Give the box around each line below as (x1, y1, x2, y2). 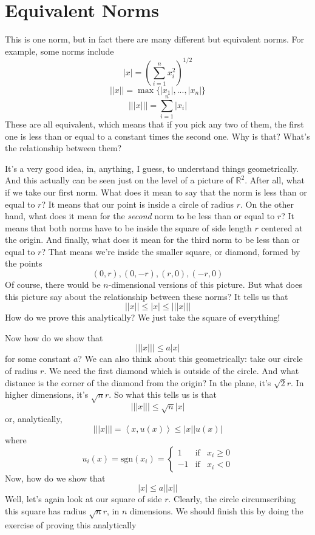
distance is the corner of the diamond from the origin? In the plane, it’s (5, 376, 271, 389)
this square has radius (5, 504, 86, 517)
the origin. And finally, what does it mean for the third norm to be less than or (5, 233, 300, 246)
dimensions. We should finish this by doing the (129, 504, 303, 517)
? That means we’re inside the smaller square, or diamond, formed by (41, 245, 300, 257)
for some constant (5, 352, 71, 365)
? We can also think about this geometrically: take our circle (78, 352, 303, 365)
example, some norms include (5, 44, 114, 57)
